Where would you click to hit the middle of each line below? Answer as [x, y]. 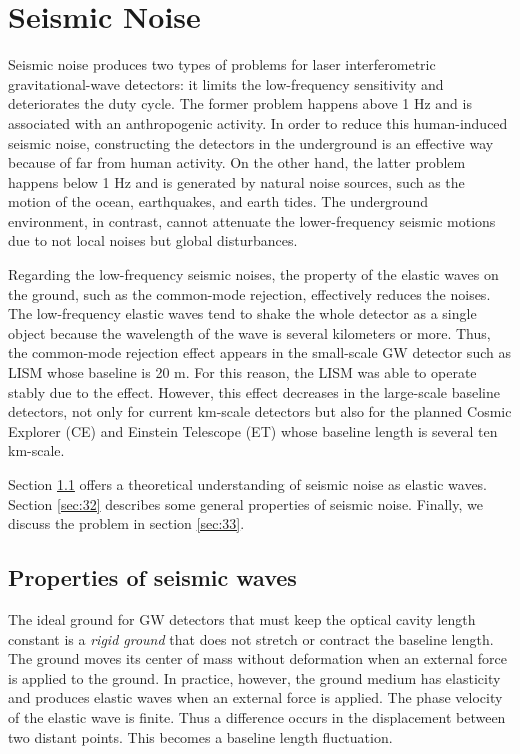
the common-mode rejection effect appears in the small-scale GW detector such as [259, 352]
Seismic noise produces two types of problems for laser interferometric [222, 64]
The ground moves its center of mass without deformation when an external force [258, 658]
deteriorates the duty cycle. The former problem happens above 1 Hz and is [240, 103]
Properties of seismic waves [152, 577]
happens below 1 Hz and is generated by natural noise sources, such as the [236, 181]
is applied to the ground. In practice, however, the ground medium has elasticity [254, 677]
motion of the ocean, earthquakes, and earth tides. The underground [218, 201]
